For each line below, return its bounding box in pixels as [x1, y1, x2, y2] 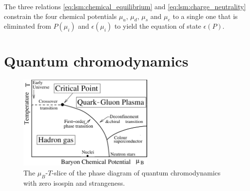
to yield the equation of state [114, 21, 201, 31]
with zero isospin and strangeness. [23, 177, 125, 188]
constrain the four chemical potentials [4, 11, 117, 21]
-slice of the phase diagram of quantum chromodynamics [52, 167, 221, 177]
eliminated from [4, 21, 51, 31]
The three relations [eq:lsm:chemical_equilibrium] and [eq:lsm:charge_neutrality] [4, 1, 246, 11]
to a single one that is [173, 11, 238, 21]
